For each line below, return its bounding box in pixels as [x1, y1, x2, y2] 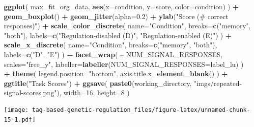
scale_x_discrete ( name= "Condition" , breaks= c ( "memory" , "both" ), [4, 40, 217, 50]
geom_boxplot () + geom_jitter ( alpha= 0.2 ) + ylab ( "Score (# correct [4, 11, 228, 21]
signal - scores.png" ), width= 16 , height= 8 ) [4, 87, 130, 98]
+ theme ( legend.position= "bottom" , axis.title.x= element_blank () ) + [4, 68, 228, 79]
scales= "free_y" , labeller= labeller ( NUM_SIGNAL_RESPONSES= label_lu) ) [4, 59, 244, 69]
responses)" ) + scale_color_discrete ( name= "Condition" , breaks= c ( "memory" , [4, 21, 251, 31]
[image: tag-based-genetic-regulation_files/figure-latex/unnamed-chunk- [4, 106, 251, 113]
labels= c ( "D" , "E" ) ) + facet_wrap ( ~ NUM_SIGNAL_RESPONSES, [4, 49, 223, 59]
